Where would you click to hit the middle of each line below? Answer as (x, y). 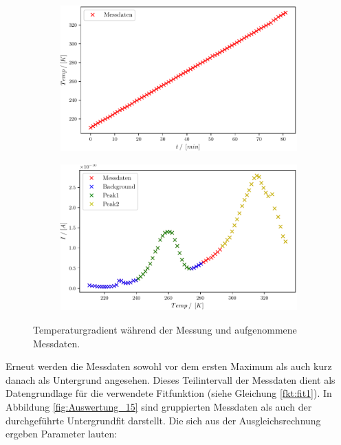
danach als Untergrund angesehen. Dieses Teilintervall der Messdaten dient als (170, 379)
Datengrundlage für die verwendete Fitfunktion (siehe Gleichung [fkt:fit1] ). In (169, 393)
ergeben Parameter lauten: (62, 434)
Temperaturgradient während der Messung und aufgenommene (165, 330)
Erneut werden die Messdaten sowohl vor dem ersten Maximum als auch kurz (169, 366)
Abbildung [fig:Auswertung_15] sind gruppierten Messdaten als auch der (159, 406)
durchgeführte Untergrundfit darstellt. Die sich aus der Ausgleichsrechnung (163, 420)
